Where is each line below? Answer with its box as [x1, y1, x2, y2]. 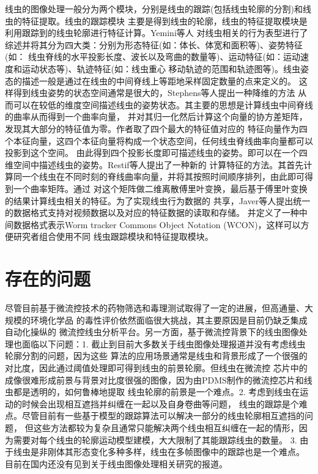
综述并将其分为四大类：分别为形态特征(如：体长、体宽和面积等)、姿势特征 [5, 38, 303, 51]
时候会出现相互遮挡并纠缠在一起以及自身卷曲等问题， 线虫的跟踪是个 [21, 397, 299, 410]
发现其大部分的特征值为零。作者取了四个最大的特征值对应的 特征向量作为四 [5, 122, 308, 135]
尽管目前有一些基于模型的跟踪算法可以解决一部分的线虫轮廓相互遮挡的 [21, 409, 305, 422]
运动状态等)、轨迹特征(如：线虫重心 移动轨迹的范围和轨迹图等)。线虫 [21, 62, 300, 75]
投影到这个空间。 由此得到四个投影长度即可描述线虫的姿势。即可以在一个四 [5, 146, 308, 159]
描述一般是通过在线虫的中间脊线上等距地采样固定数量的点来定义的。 [21, 74, 296, 87]
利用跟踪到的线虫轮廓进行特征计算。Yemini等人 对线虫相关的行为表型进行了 [5, 26, 308, 39]
